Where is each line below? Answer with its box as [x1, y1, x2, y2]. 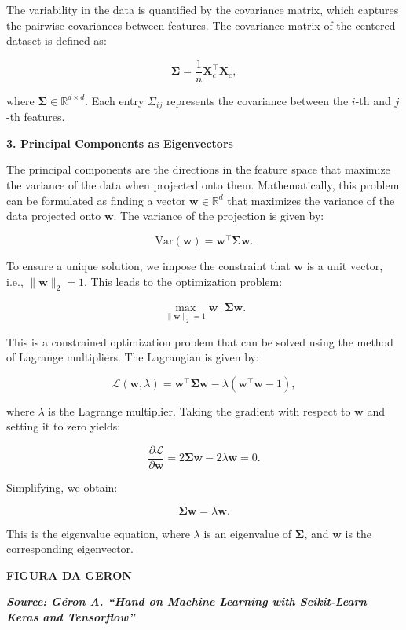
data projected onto [6, 207, 101, 224]
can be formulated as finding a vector [6, 192, 186, 208]
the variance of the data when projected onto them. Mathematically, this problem [6, 177, 400, 193]
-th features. [6, 108, 65, 125]
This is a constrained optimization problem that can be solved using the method [6, 333, 393, 350]
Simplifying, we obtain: [6, 479, 118, 496]
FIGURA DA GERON [6, 566, 132, 583]
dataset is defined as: [6, 32, 107, 49]
